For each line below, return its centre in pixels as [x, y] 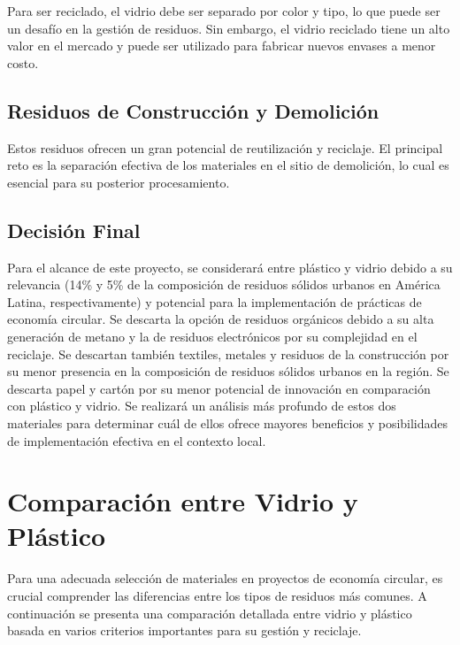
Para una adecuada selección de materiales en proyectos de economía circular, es [225, 578]
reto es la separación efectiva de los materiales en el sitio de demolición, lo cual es [228, 165]
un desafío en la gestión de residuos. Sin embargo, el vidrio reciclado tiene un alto [229, 28]
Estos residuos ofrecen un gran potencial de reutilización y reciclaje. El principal [225, 147]
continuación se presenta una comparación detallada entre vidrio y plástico [210, 613]
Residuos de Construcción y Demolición [193, 110]
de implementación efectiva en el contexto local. [137, 440]
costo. [23, 62]
